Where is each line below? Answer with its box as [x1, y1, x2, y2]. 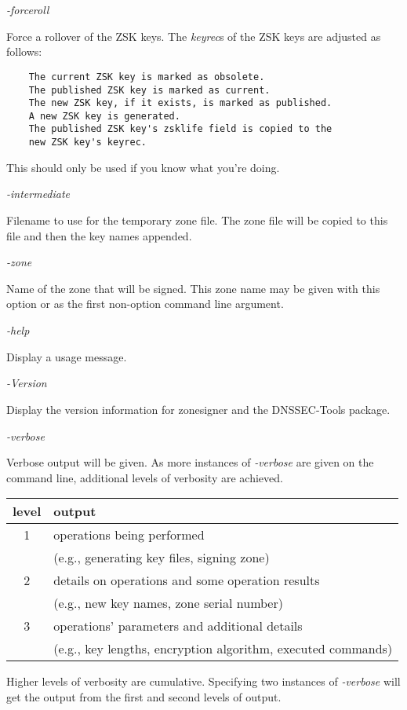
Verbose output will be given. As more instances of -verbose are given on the [6, 454, 374, 470]
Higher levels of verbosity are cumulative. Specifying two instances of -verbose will [6, 673, 401, 690]
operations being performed [53, 525, 205, 544]
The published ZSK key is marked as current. [28, 84, 271, 96]
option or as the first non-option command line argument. [6, 295, 284, 312]
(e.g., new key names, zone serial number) [53, 594, 283, 613]
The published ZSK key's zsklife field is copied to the [28, 123, 333, 135]
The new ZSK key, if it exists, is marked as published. [28, 97, 333, 109]
